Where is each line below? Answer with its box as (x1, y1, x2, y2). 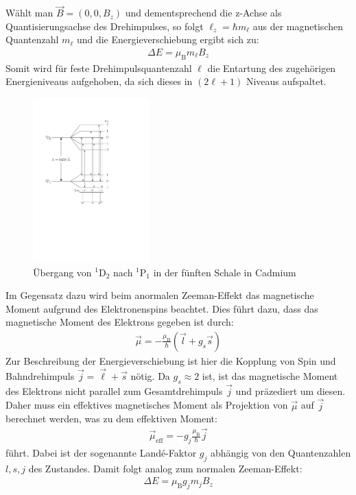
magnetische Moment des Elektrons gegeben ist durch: (5, 315, 234, 329)
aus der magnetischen (252, 19, 343, 33)
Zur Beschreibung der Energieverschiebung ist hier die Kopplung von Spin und (5, 353, 336, 367)
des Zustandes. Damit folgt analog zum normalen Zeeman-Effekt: (28, 461, 302, 475)
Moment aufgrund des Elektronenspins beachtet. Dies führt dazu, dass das (5, 301, 318, 315)
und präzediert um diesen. (235, 383, 346, 398)
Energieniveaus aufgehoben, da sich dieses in (5, 74, 193, 88)
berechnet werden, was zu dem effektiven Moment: (5, 411, 217, 426)
